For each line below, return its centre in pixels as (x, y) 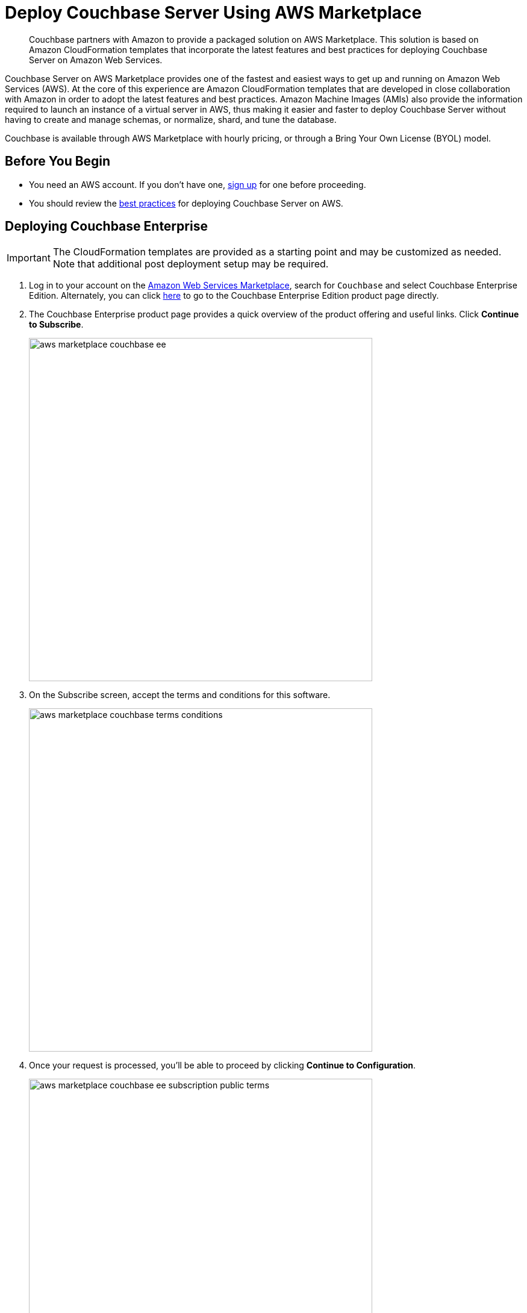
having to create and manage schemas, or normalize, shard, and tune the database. (171, 119)
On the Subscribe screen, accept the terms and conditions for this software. (180, 695)
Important (29, 258)
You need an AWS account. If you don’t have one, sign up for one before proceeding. (198, 184)
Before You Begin (58, 161)
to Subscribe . (56, 325)
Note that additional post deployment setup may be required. (191, 264)
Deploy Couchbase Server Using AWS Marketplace (214, 13)
